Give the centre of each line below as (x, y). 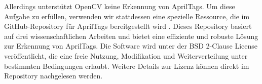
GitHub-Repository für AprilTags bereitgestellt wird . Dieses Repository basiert (128, 26)
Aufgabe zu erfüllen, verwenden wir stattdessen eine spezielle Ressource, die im (127, 16)
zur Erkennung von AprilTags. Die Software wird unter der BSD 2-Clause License (131, 46)
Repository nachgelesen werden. (53, 76)
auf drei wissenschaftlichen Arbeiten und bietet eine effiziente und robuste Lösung (131, 36)
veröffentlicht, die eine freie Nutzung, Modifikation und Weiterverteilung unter (126, 55)
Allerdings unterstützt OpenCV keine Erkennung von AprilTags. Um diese (120, 6)
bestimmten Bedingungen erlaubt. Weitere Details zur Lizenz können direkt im (127, 66)
